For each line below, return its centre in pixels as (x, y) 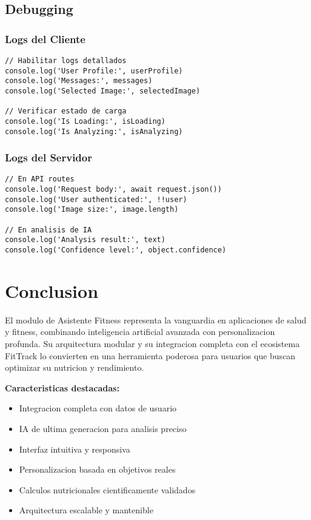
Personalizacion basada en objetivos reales (97, 469)
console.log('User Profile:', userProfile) (94, 71)
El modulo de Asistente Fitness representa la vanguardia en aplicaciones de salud (156, 319)
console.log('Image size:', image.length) (92, 210)
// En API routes (40, 179)
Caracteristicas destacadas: (62, 387)
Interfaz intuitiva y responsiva (75, 449)
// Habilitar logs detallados (66, 61)
